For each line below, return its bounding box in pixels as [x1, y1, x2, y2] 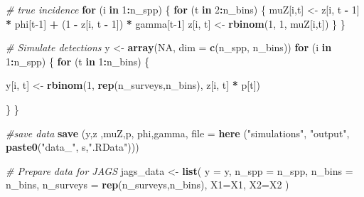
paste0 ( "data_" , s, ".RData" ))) [6, 139, 139, 154]
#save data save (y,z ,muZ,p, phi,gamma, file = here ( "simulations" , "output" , [6, 125, 350, 140]
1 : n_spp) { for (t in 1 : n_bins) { [6, 53, 150, 68]
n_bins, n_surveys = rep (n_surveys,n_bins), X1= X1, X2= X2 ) [6, 177, 289, 192]
